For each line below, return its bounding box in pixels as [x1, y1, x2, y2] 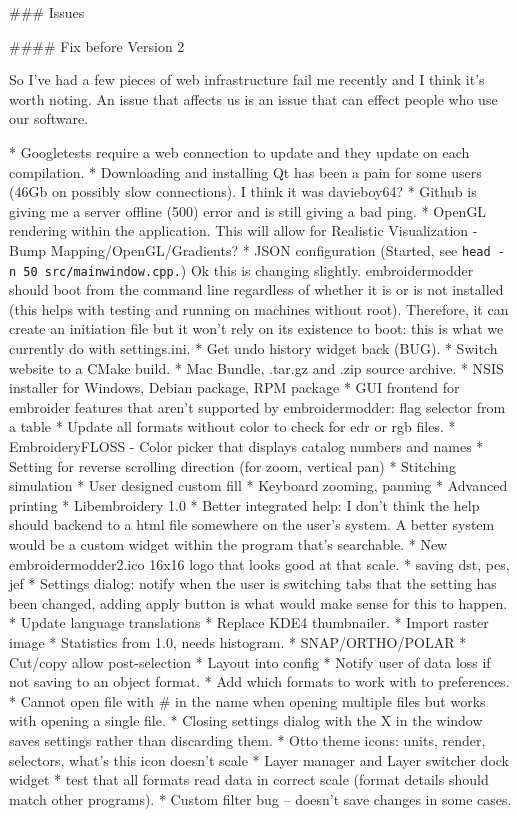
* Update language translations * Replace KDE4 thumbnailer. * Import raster [9, 612, 489, 633]
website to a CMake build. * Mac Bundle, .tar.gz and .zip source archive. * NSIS [9, 357, 504, 378]
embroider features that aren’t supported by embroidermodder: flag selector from [9, 396, 506, 417]
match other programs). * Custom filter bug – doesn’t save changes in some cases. [9, 788, 512, 809]
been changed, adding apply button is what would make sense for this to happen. [9, 592, 508, 613]
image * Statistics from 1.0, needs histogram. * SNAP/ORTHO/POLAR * [9, 631, 467, 652]
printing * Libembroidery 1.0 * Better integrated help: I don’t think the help [9, 494, 480, 515]
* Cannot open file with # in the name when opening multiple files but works [9, 690, 486, 711]
